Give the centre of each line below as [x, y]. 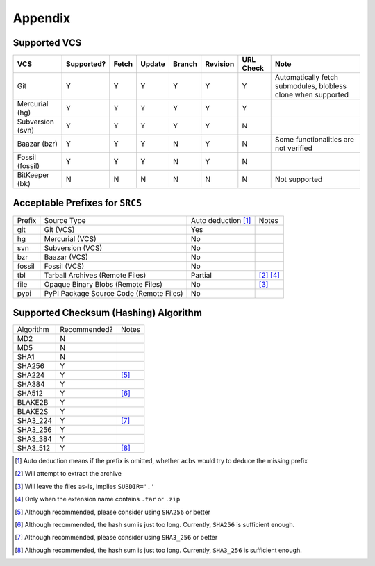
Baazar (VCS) [66, 257]
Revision [220, 64]
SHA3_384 [34, 439]
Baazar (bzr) [37, 144]
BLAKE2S [33, 412]
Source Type [65, 220]
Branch [185, 64]
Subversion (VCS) [73, 248]
